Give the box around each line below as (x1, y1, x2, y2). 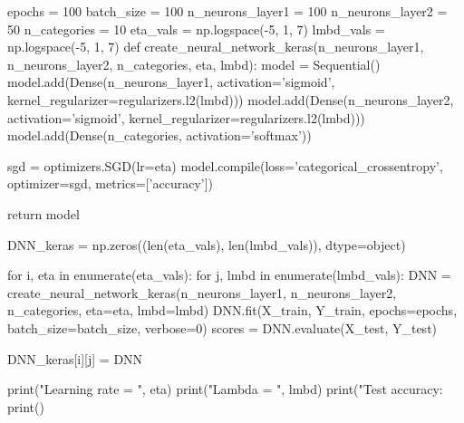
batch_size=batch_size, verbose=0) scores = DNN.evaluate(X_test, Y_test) (7, 318, 438, 337)
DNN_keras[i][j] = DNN (7, 349, 143, 368)
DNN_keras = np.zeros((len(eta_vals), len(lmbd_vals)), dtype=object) (7, 235, 406, 254)
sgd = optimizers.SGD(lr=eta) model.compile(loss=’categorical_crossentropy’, (7, 156, 443, 175)
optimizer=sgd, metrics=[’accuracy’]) (7, 174, 213, 193)
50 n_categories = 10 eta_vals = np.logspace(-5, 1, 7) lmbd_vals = (7, 19, 385, 38)
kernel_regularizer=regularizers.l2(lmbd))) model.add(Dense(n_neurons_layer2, (7, 90, 454, 109)
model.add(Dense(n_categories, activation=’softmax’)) (7, 126, 312, 145)
